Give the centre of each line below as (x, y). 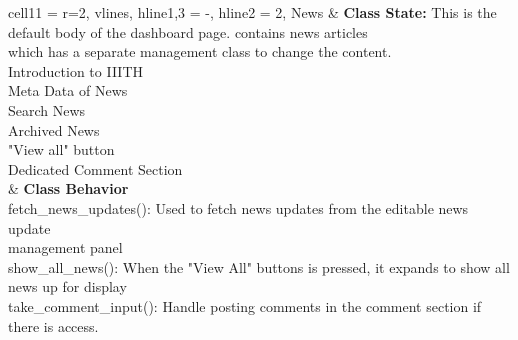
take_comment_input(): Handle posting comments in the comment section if (245, 305)
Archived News (54, 129)
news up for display (67, 286)
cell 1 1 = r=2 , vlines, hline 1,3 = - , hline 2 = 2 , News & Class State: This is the (252, 12)
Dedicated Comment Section (95, 168)
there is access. (53, 325)
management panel (65, 247)
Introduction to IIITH (76, 70)
